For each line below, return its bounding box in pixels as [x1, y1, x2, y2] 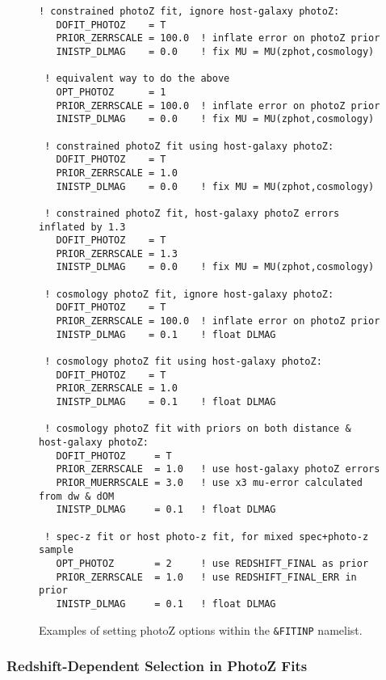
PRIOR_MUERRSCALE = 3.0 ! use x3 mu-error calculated [56, 476, 363, 488]
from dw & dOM [39, 490, 115, 502]
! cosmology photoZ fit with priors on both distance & [44, 423, 351, 435]
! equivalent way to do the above [44, 73, 230, 85]
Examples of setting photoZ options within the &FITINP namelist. [39, 621, 363, 638]
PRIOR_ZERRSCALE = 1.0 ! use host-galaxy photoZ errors [56, 463, 380, 475]
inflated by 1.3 [39, 221, 126, 233]
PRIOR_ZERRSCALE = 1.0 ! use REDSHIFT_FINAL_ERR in [56, 571, 357, 583]
